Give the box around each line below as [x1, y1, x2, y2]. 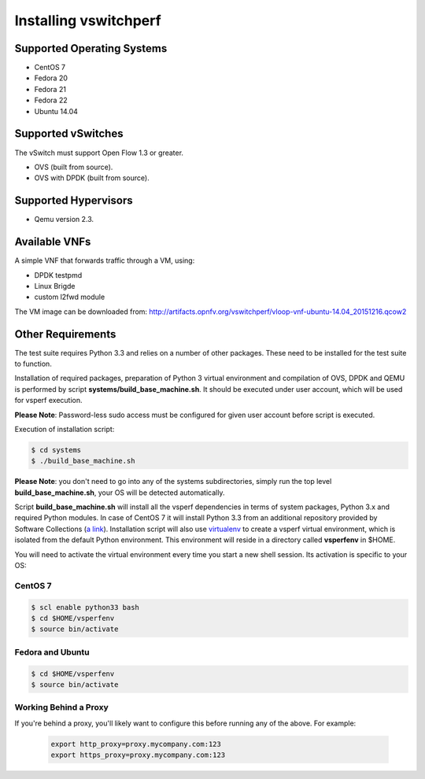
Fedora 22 [34, 95, 68, 105]
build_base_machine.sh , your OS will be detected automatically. [14, 488, 225, 497]
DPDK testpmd [34, 270, 83, 279]
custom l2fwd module [34, 292, 105, 302]
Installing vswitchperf [14, 12, 161, 29]
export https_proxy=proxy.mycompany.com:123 [50, 751, 226, 759]
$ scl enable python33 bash [31, 603, 139, 611]
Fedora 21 [34, 84, 67, 94]
